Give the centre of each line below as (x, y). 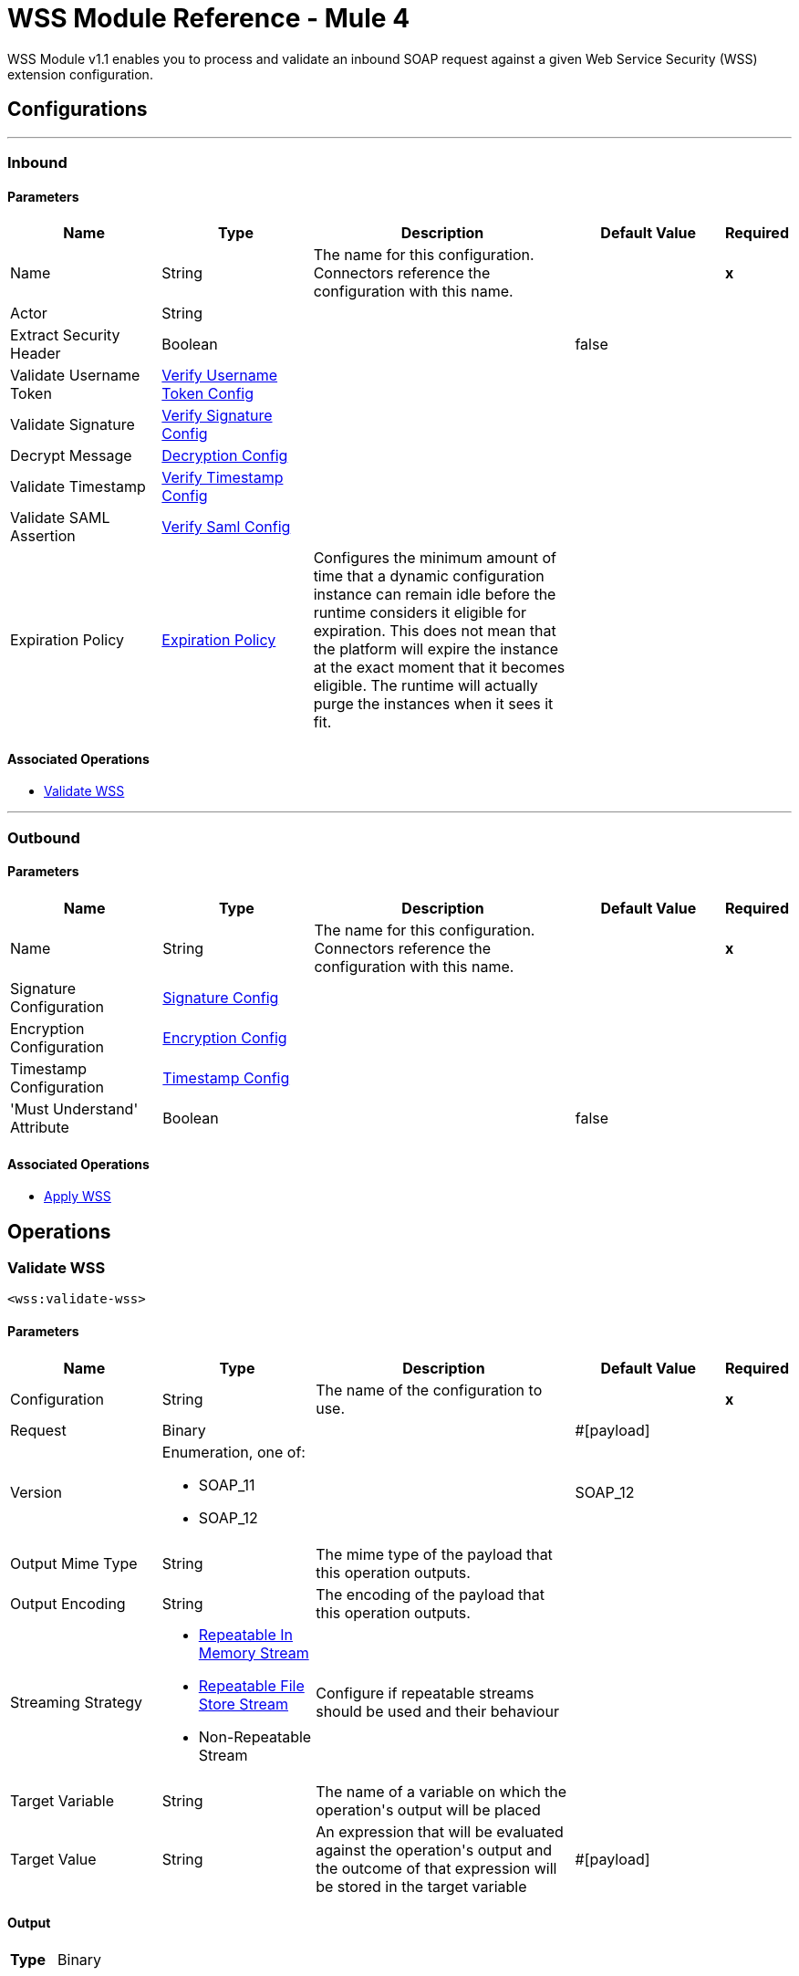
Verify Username (220, 376)
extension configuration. (80, 74)
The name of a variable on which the (441, 1791)
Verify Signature (217, 416)
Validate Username (75, 376)
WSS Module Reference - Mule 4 (209, 18)
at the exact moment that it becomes (439, 668)
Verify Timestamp (223, 478)
